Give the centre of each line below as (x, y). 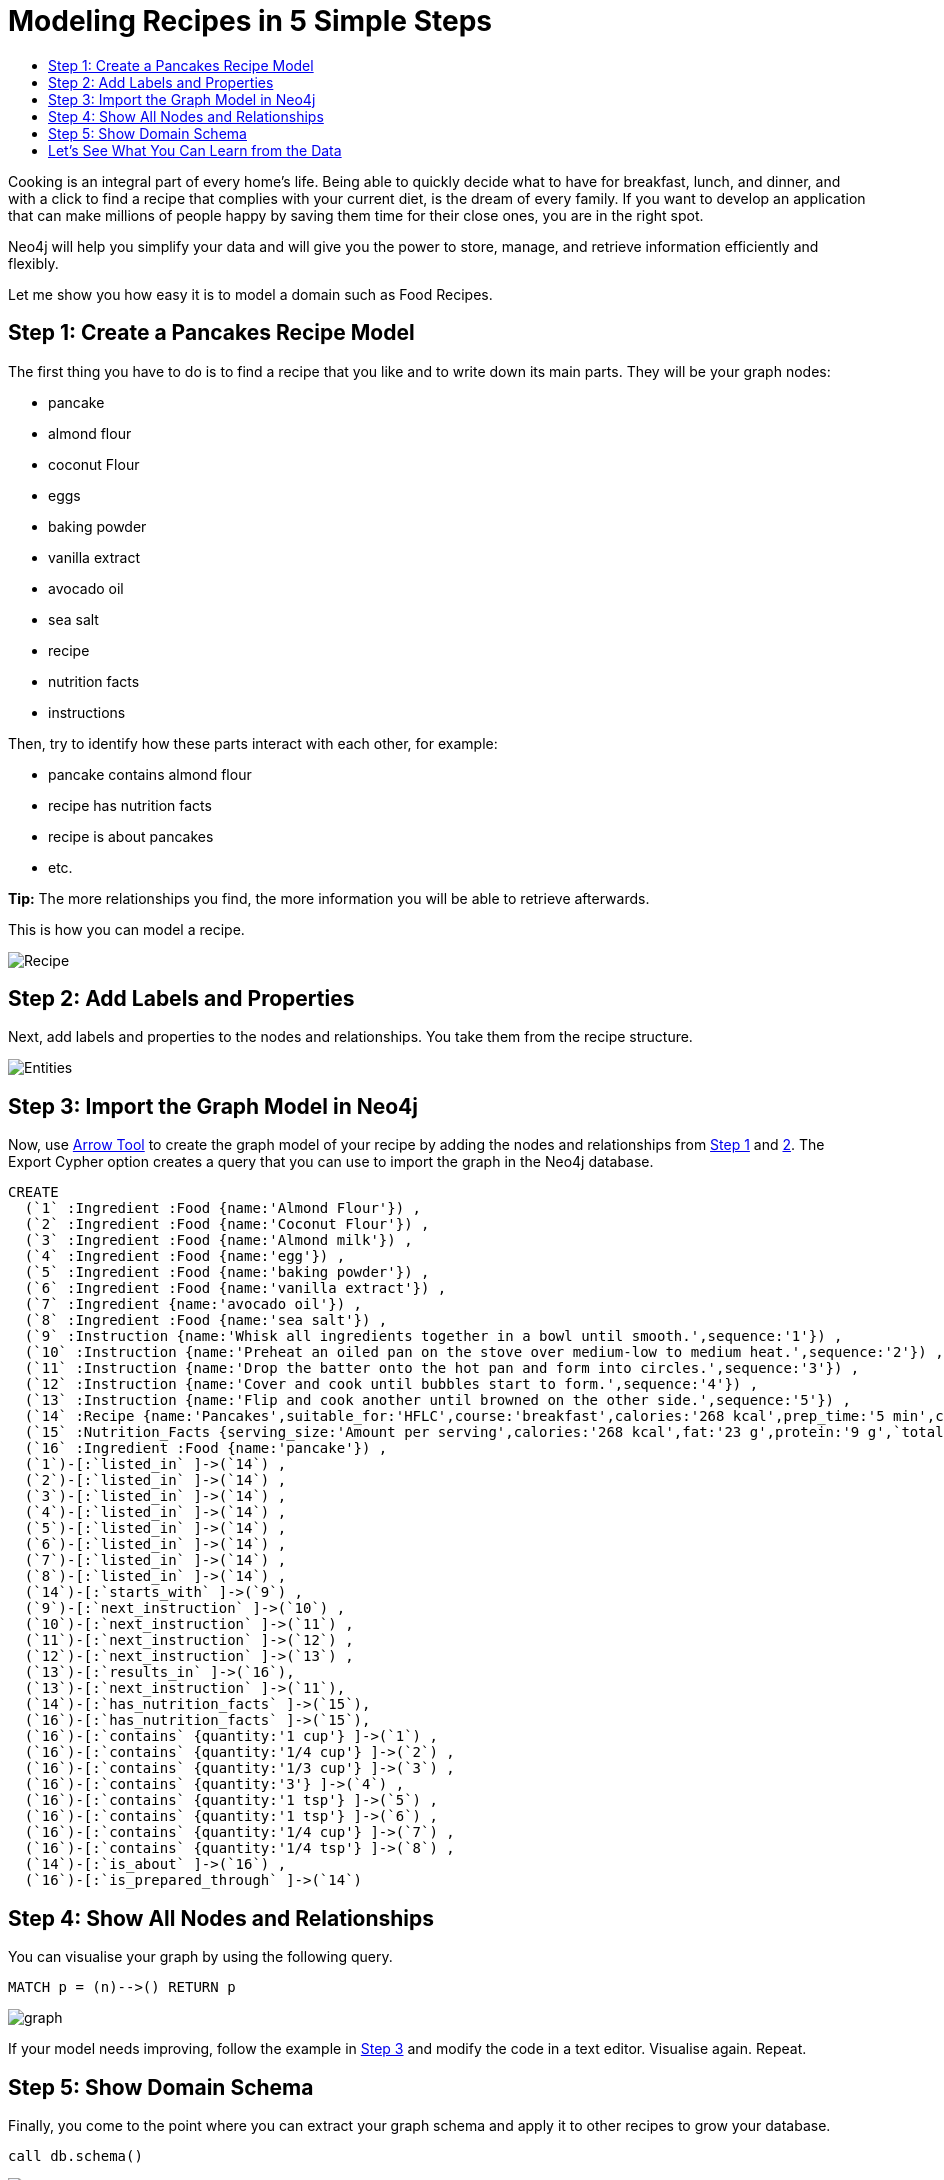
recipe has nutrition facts (130, 805)
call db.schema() (75, 2155)
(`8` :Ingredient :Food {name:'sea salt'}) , (206, 1320)
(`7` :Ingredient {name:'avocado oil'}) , (193, 1304)
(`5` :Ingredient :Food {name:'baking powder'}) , (227, 1272)
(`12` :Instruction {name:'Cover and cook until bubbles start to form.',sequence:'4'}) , (391, 1384)
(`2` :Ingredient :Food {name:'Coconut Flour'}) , (227, 1224)
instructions (87, 712)
